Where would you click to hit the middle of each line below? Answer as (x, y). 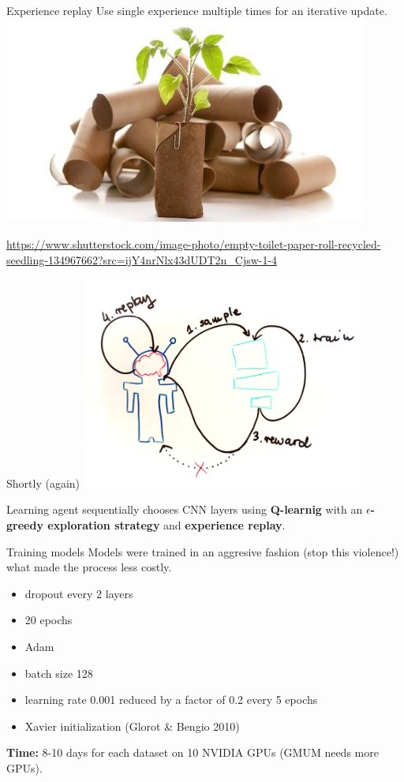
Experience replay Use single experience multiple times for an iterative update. (197, 10)
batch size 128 (59, 673)
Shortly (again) (43, 483)
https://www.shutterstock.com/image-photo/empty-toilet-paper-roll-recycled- (194, 243)
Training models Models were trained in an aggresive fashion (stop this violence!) (203, 551)
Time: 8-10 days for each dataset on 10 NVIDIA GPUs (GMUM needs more (193, 752)
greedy (25, 524)
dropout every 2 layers (79, 593)
